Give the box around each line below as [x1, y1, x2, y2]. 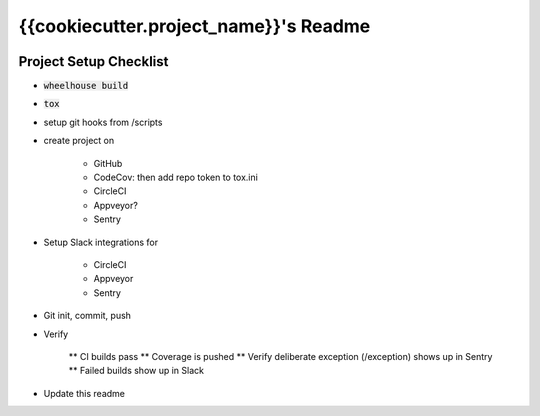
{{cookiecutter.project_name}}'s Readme [18, 15, 371, 37]
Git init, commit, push [43, 310, 132, 322]
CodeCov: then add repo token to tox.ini [93, 171, 259, 184]
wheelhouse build [43, 80, 129, 92]
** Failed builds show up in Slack [68, 365, 205, 377]
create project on [43, 135, 115, 147]
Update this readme [43, 387, 125, 399]
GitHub [93, 157, 123, 169]
